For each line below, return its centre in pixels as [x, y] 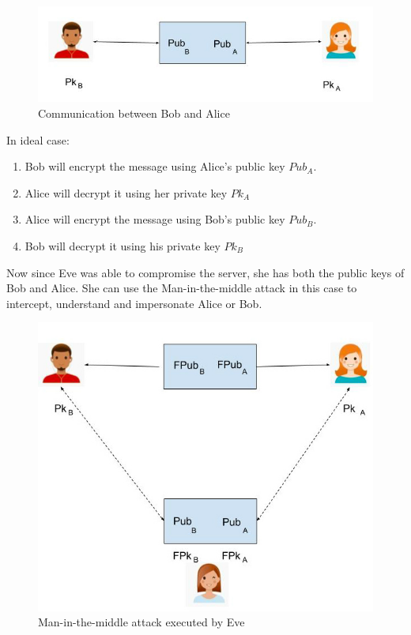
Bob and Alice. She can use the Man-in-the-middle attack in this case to [182, 288]
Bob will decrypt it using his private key [123, 245]
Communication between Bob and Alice [134, 113]
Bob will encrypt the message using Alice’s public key [155, 166]
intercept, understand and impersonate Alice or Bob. [134, 303]
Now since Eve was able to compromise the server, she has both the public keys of [205, 272]
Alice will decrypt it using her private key [126, 192]
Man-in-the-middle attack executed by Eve [141, 622]
